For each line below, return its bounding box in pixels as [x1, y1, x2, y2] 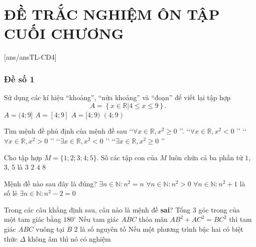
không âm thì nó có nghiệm [28, 233, 111, 244]
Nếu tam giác [78, 214, 119, 224]
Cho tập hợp [4, 152, 42, 162]
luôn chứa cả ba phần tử [169, 152, 243, 162]
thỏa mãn [139, 214, 168, 224]
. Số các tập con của [96, 152, 158, 162]
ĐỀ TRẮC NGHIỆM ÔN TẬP [4, 4, 220, 24]
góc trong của [198, 204, 240, 214]
